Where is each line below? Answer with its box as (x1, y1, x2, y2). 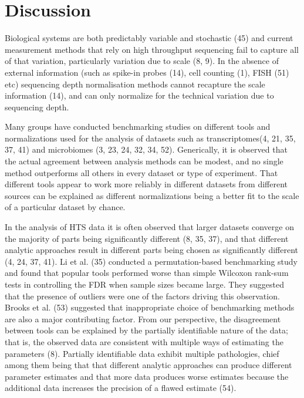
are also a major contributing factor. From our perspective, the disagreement (5, 312, 281, 325)
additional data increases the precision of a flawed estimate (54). (5, 382, 237, 394)
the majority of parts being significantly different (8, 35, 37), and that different (5, 232, 289, 244)
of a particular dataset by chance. (5, 201, 126, 213)
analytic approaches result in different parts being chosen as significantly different (5, 244, 298, 256)
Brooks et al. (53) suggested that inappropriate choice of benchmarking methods (5, 301, 295, 313)
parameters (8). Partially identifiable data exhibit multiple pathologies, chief (5, 347, 279, 359)
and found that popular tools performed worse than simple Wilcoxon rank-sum (5, 267, 289, 279)
